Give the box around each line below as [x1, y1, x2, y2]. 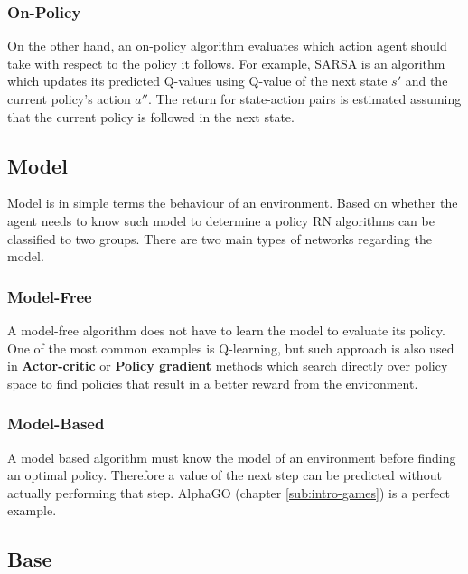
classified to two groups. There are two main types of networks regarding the [7, 229, 432, 248]
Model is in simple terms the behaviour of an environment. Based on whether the [7, 193, 458, 212]
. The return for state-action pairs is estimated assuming [147, 89, 462, 108]
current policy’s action [7, 89, 131, 108]
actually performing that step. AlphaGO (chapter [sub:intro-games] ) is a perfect [7, 483, 450, 502]
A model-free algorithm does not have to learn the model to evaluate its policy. [7, 320, 445, 339]
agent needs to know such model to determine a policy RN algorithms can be [7, 211, 435, 230]
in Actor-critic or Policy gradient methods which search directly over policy [7, 356, 448, 375]
